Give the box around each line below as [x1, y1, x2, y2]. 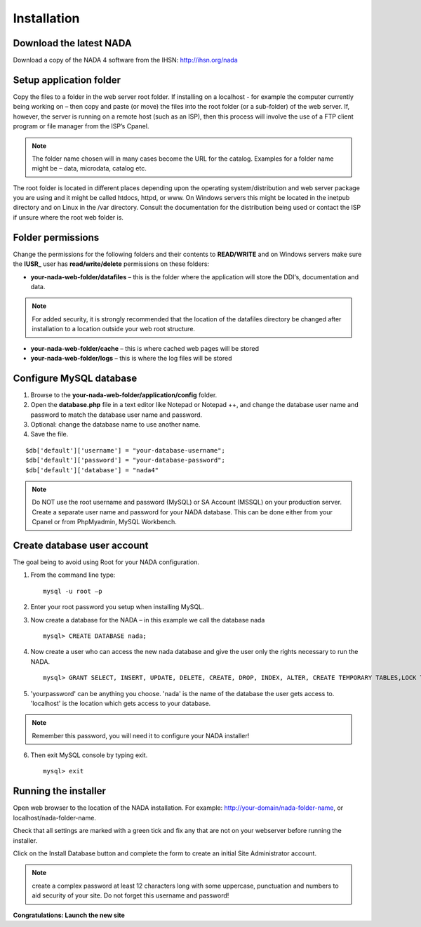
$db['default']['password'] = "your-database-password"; [25, 456, 226, 465]
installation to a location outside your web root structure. [32, 325, 196, 333]
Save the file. [30, 430, 69, 439]
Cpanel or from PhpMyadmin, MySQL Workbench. [32, 518, 177, 526]
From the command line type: [30, 571, 116, 579]
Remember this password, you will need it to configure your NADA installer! [32, 731, 250, 740]
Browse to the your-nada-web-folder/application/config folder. [30, 390, 218, 399]
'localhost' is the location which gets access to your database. [30, 699, 211, 707]
